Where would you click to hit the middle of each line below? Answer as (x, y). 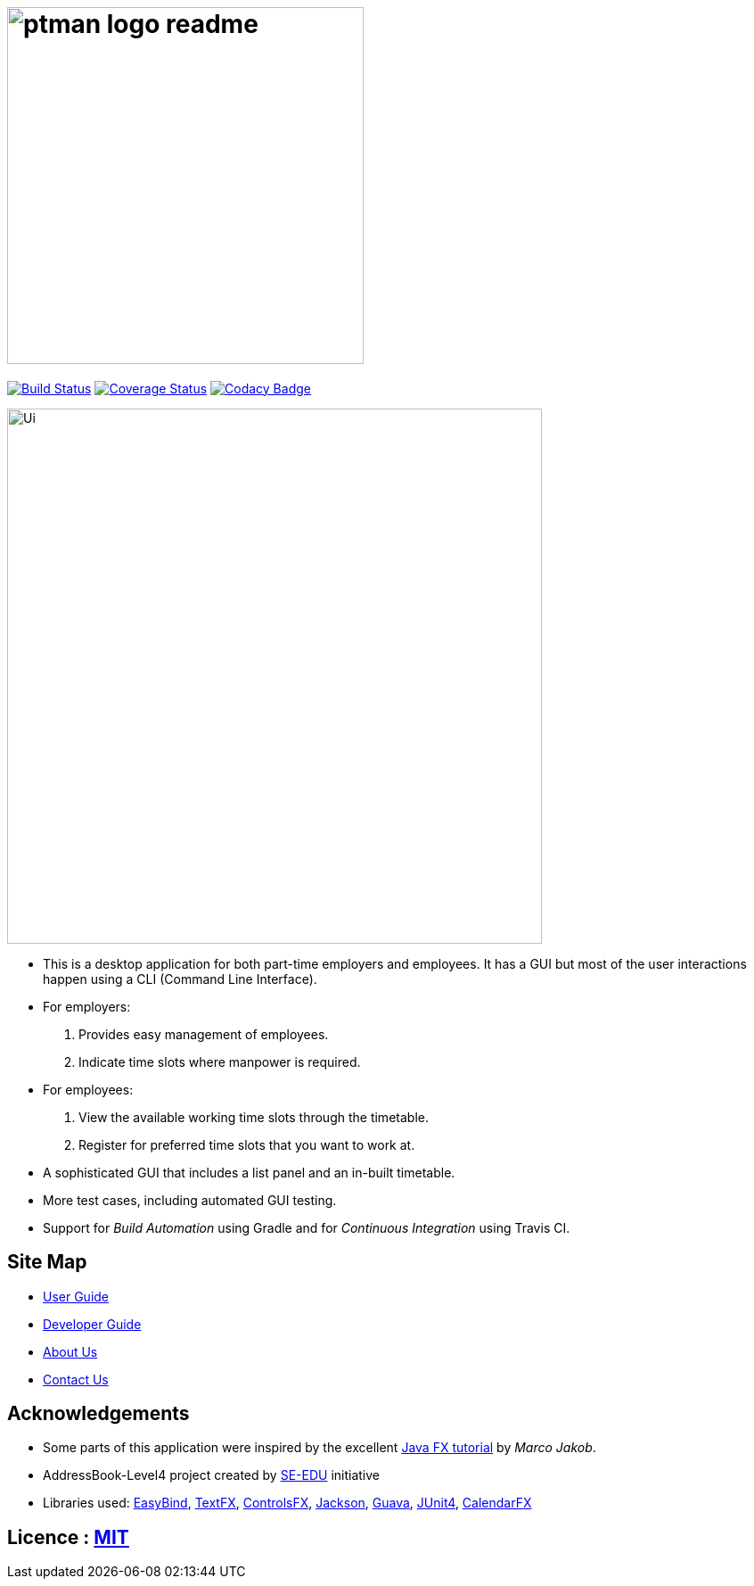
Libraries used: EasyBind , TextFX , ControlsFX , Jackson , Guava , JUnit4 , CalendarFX (287, 1503)
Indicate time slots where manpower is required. (220, 1061)
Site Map (47, 1262)
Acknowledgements (98, 1414)
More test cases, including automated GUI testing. (190, 1200)
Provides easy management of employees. (204, 1034)
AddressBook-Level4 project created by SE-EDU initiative (211, 1475)
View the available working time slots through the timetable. (254, 1117)
